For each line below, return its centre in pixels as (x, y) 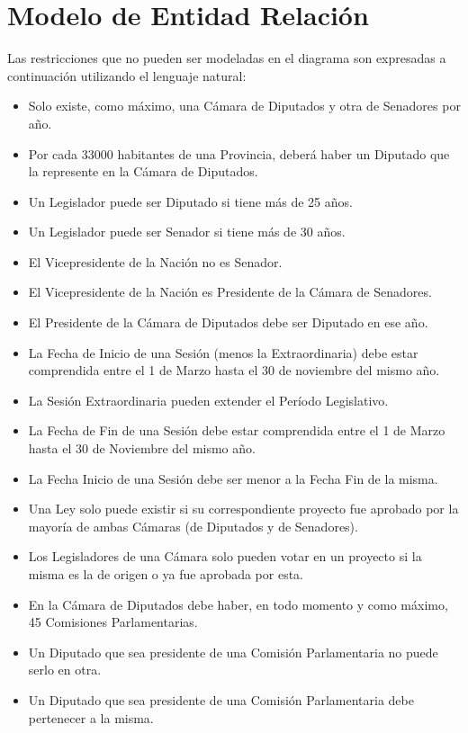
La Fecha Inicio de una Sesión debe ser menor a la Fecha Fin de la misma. (233, 478)
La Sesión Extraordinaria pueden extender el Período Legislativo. (208, 400)
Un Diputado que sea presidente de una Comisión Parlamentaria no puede (233, 652)
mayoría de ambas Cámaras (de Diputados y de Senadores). (193, 526)
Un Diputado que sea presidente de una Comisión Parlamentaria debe (221, 699)
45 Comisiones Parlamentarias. (113, 622)
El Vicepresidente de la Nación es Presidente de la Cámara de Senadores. (230, 292)
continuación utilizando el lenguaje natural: (127, 75)
